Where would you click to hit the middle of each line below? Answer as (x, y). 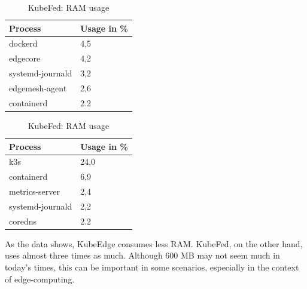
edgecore (25, 58)
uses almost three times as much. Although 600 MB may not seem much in (142, 255)
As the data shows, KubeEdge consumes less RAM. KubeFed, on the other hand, (154, 243)
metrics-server (35, 191)
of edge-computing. (40, 279)
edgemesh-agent (38, 87)
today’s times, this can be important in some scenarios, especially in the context (152, 267)
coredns (23, 221)
